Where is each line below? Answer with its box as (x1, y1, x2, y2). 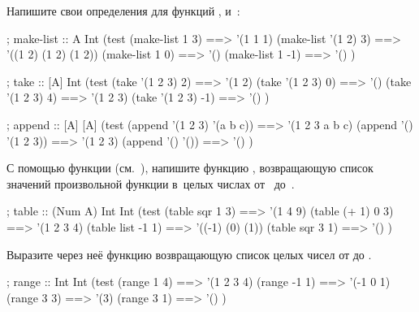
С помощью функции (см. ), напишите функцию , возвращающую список (6, 159, 374, 176)
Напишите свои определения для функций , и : (6, 2, 240, 19)
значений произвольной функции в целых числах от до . (6, 175, 295, 192)
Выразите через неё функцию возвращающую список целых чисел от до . (6, 245, 372, 262)
